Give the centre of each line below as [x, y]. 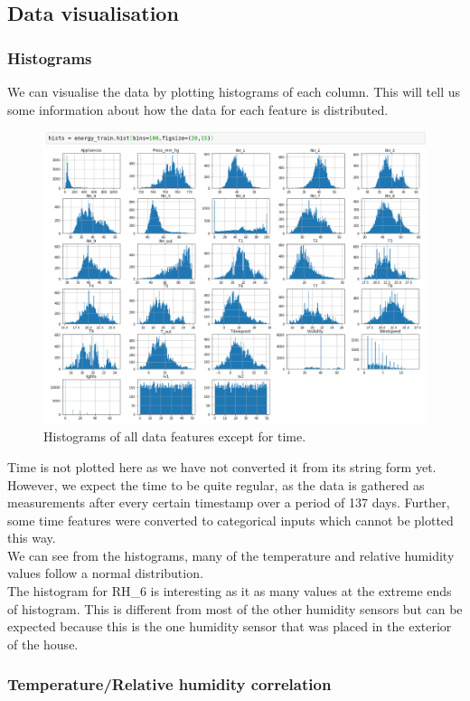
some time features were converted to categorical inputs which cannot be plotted [230, 520]
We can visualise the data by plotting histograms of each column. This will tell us [234, 91]
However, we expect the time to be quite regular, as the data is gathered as [216, 484]
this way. [32, 538]
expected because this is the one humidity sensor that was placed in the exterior [230, 626]
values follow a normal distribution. [105, 573]
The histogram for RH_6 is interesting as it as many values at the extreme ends [230, 591]
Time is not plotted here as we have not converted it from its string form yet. [222, 466]
